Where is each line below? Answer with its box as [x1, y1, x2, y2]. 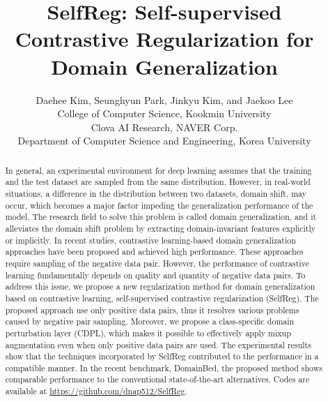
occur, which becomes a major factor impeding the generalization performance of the [5, 199, 313, 211]
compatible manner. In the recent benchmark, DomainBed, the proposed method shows [5, 362, 322, 373]
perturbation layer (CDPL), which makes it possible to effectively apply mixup [5, 327, 291, 338]
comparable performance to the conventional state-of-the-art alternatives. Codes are [5, 373, 310, 385]
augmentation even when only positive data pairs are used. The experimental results [5, 338, 311, 350]
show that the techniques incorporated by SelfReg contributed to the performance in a [5, 350, 319, 362]
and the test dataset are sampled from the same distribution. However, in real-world [5, 176, 311, 188]
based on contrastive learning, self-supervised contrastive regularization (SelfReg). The [5, 292, 319, 304]
